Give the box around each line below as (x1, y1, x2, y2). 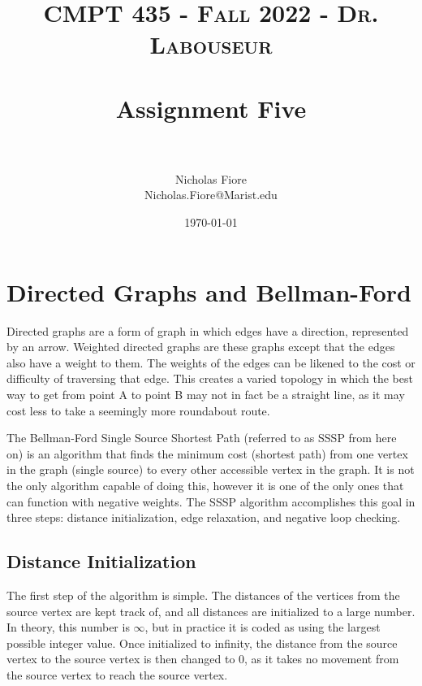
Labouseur (149, 28, 273, 61)
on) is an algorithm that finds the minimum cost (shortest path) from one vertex (6, 445, 408, 462)
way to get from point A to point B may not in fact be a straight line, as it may (6, 385, 405, 402)
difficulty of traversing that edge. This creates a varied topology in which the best (6, 370, 413, 387)
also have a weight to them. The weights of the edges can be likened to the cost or (6, 354, 416, 371)
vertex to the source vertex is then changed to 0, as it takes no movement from (6, 650, 399, 667)
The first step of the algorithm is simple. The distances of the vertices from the (6, 586, 400, 603)
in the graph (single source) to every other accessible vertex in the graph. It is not (6, 461, 415, 478)
